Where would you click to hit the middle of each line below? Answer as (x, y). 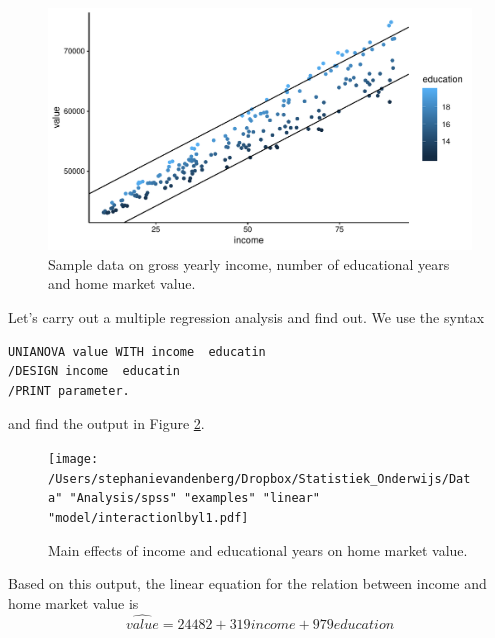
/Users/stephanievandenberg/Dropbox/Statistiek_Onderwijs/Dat (259, 478)
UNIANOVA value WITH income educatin (137, 351)
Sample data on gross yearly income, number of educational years (249, 263)
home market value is (73, 602)
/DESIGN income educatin (94, 371)
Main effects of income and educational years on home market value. (258, 549)
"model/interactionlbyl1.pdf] (148, 517)
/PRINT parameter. (69, 390)
